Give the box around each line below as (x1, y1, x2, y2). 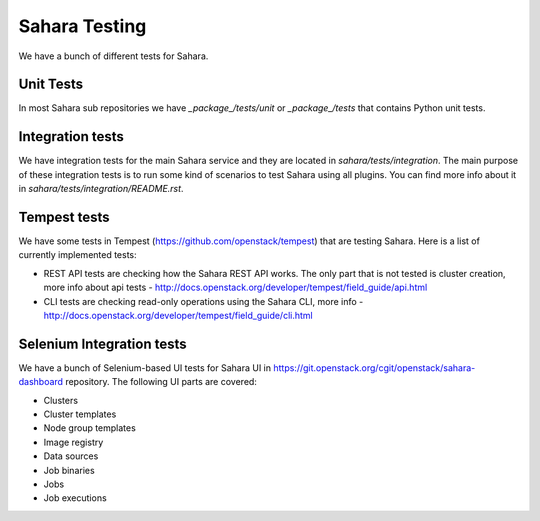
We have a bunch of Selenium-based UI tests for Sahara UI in (18, 361, 272, 374)
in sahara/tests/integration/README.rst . (18, 183, 184, 195)
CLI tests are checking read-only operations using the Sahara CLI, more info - (43, 295, 364, 307)
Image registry (43, 436, 104, 448)
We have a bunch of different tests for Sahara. (18, 50, 209, 62)
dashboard (18, 376, 64, 388)
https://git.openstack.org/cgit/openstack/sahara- (273, 361, 476, 374)
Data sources (43, 450, 99, 462)
